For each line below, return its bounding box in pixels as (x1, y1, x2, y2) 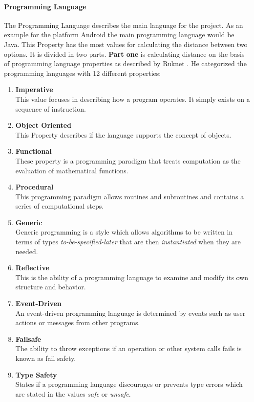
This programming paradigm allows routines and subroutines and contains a (15, 191, 244, 201)
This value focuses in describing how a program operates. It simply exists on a (15, 94, 250, 104)
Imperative (15, 84, 53, 95)
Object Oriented (15, 120, 72, 130)
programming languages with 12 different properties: (4, 68, 161, 78)
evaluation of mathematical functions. (15, 165, 128, 175)
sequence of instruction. (15, 103, 86, 114)
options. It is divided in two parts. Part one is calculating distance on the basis (4, 48, 245, 59)
